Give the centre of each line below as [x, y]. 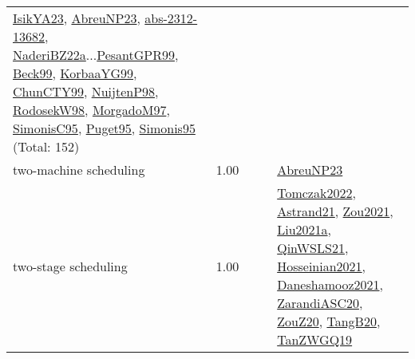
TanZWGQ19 [315, 339]
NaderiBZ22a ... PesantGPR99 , [96, 55]
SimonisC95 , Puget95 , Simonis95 [104, 128]
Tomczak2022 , [316, 193]
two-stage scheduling [70, 266]
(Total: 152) [46, 146]
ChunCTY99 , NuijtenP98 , [86, 91]
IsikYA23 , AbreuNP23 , [77, 18]
